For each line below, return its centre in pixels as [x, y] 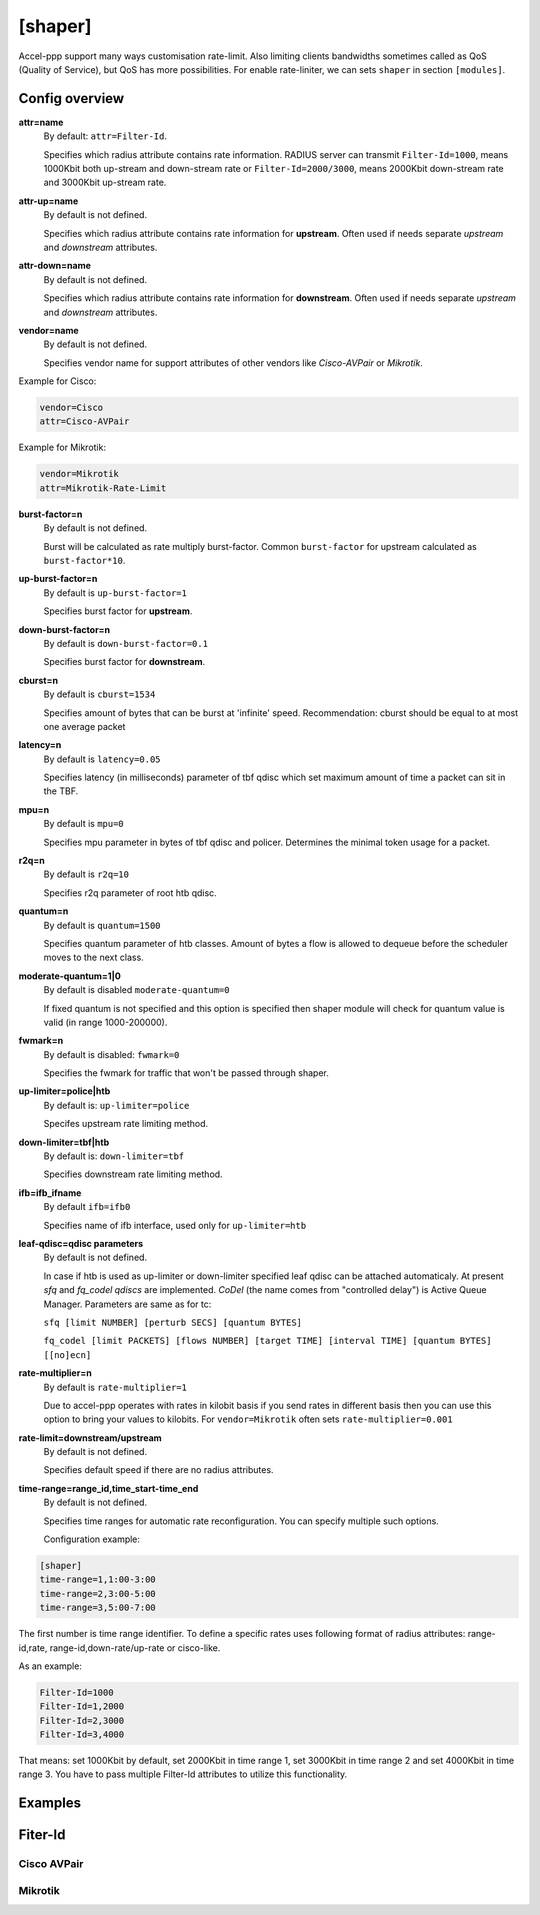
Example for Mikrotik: [62, 447]
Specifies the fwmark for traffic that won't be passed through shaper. [186, 1073]
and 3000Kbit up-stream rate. [105, 182]
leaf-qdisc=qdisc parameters [81, 1243]
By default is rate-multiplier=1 [115, 1387]
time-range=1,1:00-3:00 [98, 1579]
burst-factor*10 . [84, 560]
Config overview [71, 98]
